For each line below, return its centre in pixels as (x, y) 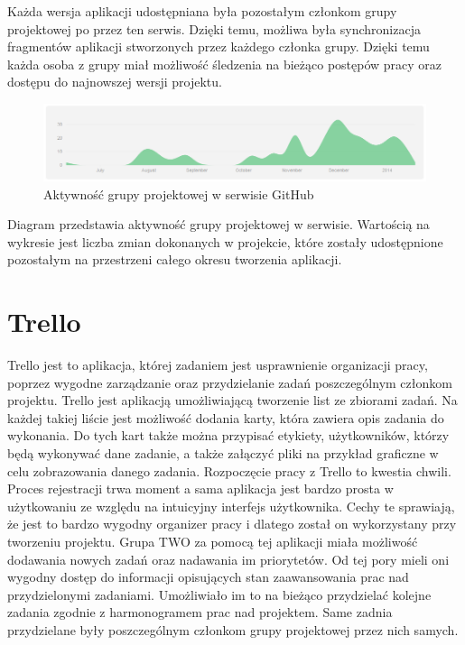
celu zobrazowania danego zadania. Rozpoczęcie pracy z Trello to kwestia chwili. (229, 470)
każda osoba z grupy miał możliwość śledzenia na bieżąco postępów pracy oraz (225, 64)
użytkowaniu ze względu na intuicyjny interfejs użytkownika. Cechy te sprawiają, (231, 506)
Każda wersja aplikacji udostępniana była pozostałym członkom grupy (202, 11)
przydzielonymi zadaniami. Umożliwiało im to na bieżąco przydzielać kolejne (219, 594)
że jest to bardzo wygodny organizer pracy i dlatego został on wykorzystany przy (232, 524)
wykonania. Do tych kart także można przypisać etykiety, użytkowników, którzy (228, 435)
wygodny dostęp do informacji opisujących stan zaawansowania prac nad (208, 577)
